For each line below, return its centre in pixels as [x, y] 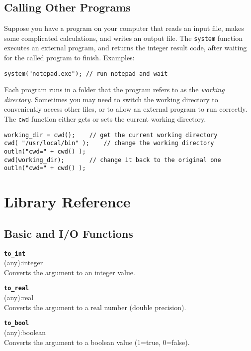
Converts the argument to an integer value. [70, 272]
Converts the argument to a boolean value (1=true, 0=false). [97, 342]
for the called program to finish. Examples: [69, 58]
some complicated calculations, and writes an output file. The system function [123, 38]
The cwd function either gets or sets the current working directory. [105, 119]
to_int [15, 254]
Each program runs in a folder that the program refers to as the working [114, 89]
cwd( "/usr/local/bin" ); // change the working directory [109, 143]
